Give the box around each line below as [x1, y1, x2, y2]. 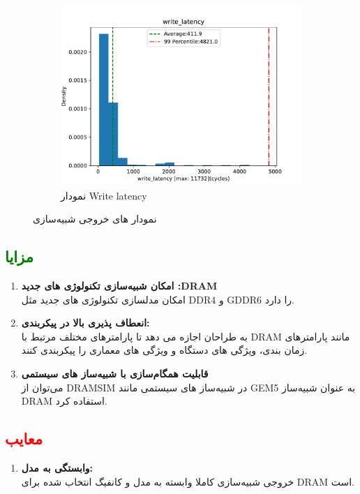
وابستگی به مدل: [21, 460, 93, 474]
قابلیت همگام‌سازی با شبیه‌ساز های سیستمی [21, 366, 209, 380]
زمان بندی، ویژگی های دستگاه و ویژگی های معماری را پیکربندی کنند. [21, 343, 308, 357]
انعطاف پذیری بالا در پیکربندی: [21, 315, 150, 330]
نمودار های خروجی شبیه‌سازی [33, 211, 157, 226]
